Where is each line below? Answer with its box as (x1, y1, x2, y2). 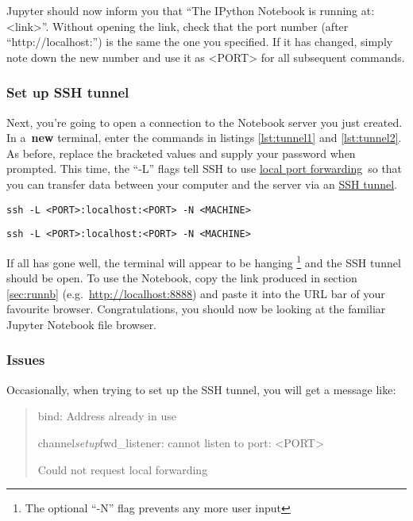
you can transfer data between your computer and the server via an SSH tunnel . (6, 175, 397, 192)
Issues (6, 350, 45, 370)
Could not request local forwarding (37, 461, 208, 477)
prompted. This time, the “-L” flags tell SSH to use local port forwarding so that (6, 160, 403, 177)
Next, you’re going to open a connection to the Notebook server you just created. (6, 113, 403, 130)
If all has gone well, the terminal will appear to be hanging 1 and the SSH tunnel (6, 251, 401, 270)
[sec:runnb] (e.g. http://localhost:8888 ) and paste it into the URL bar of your (6, 285, 385, 301)
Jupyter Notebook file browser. (6, 316, 157, 332)
